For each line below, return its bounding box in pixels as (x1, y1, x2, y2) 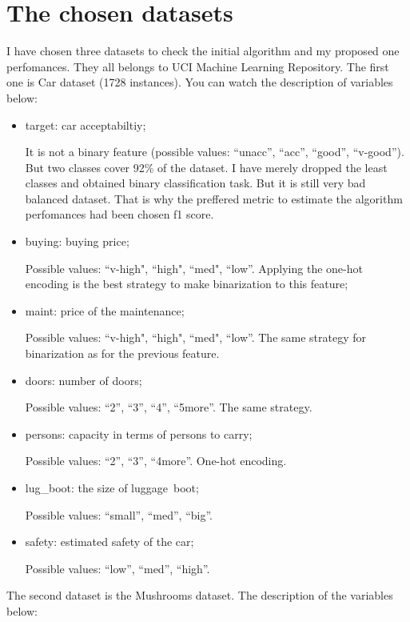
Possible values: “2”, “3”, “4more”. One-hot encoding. (25, 452, 287, 469)
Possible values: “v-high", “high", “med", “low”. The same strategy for (25, 329, 367, 346)
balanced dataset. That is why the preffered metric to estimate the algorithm (25, 190, 403, 207)
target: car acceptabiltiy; (25, 116, 146, 133)
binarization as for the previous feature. (25, 345, 220, 362)
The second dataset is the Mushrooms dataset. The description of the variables (6, 587, 393, 604)
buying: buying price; (25, 233, 129, 250)
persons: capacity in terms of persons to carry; (25, 425, 253, 442)
